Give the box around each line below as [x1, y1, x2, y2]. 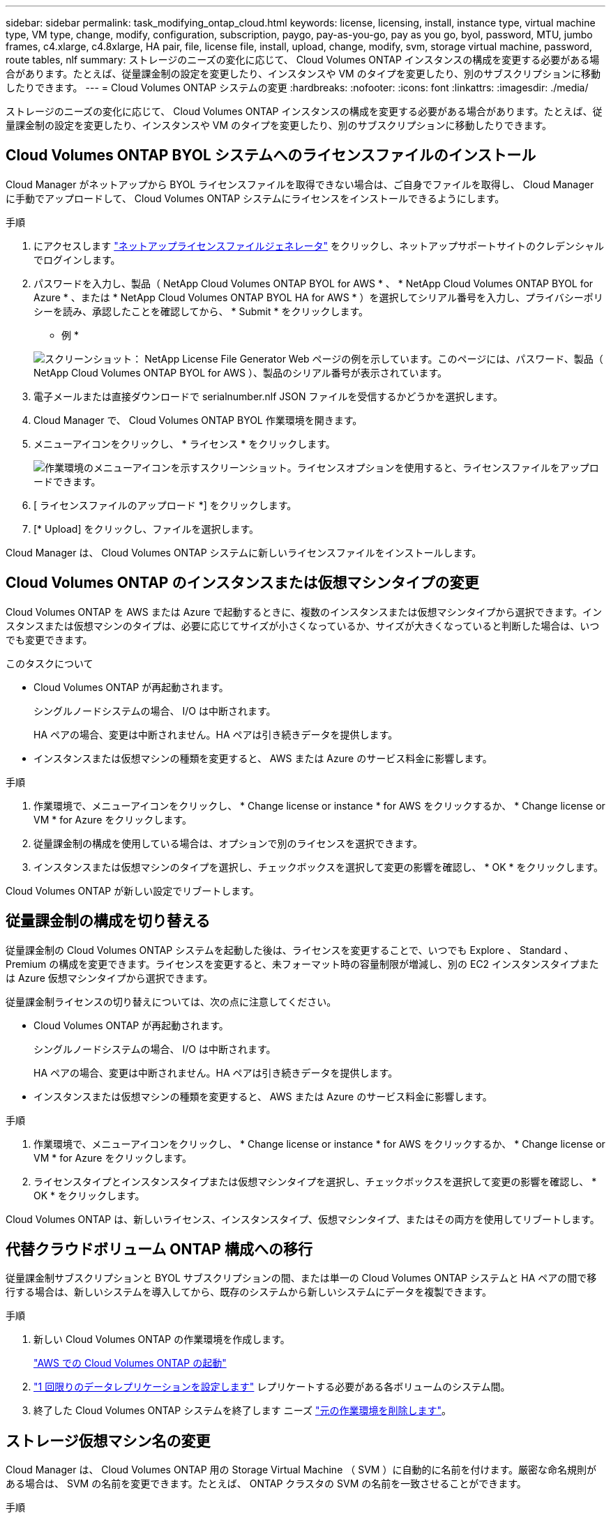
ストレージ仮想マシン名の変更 [6, 1432, 211, 1450]
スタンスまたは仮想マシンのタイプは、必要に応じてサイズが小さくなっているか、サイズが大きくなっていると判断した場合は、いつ [6, 619, 600, 632]
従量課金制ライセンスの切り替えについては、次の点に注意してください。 [6, 995, 337, 1008]
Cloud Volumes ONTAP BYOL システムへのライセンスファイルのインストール [6, 146, 536, 165]
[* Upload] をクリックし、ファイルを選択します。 [33, 522, 259, 535]
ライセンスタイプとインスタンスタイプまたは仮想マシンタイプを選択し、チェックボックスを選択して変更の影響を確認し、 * [33, 1175, 597, 1187]
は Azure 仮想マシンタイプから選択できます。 [6, 971, 213, 984]
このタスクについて [6, 657, 93, 669]
